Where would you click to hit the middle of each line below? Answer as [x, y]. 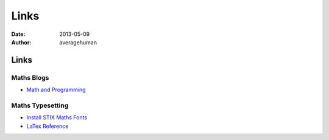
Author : [21, 42]
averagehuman [78, 42]
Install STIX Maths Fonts [57, 117]
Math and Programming [56, 90]
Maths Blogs [30, 77]
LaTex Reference [48, 126]
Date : [18, 34]
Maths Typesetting [40, 105]
